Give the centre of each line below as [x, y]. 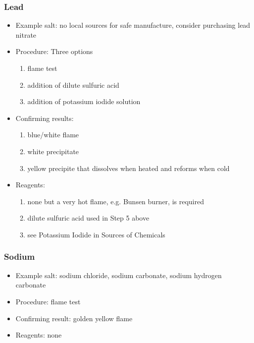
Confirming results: [45, 118]
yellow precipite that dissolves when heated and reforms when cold [128, 168]
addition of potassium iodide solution [84, 101]
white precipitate [53, 151]
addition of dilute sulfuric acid [73, 85]
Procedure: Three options [54, 51]
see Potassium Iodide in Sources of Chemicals [96, 234]
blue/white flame [53, 135]
